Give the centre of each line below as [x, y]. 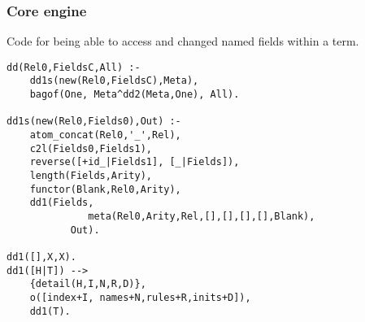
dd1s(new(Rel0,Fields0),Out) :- [94, 122]
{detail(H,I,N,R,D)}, [88, 284]
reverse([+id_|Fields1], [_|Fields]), [135, 162]
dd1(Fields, [62, 203]
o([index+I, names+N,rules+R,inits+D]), [140, 297]
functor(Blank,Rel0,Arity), [105, 189]
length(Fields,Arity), [91, 176]
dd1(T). [50, 311]
